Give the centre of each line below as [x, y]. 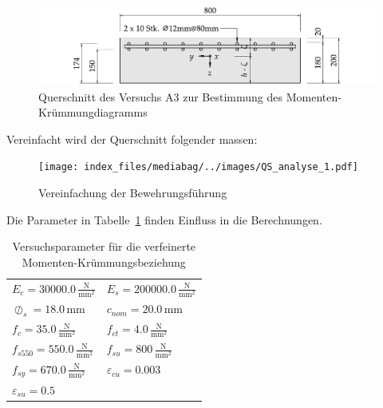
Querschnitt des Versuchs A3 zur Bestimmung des [161, 96]
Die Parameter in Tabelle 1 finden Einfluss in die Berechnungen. [164, 219]
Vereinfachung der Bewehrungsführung [133, 192]
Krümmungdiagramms [93, 112]
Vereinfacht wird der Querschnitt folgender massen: [132, 139]
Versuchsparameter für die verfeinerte [104, 246]
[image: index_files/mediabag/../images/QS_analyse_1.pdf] [198, 167]
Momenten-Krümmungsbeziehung [104, 261]
